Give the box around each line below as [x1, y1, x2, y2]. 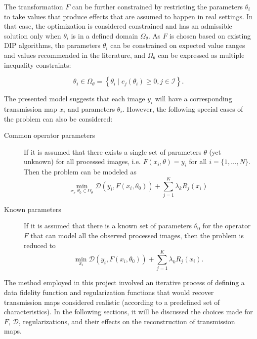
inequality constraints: [4, 59, 71, 70]
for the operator [202, 220, 251, 231]
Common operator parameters [4, 130, 95, 140]
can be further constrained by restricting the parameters [72, 1, 243, 11]
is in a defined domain [71, 30, 138, 41]
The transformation [4, 1, 63, 11]
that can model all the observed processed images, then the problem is [30, 230, 244, 241]
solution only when [4, 30, 61, 41]
